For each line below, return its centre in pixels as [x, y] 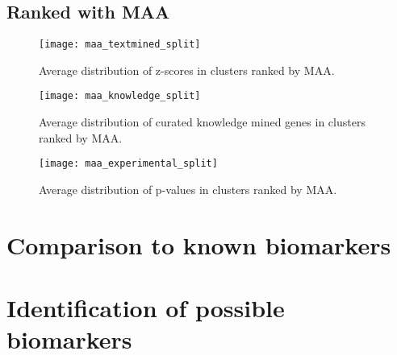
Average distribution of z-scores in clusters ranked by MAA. [187, 70]
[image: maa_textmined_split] [120, 45]
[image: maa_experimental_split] [128, 164]
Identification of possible [146, 308]
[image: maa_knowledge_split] [120, 96]
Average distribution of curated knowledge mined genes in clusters [202, 122]
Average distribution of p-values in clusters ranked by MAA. [188, 189]
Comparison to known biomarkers [199, 244]
